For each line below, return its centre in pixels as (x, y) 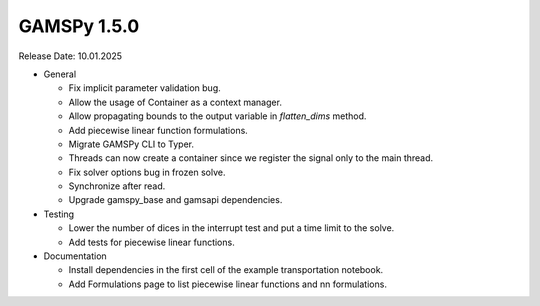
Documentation (75, 256)
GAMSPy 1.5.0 (79, 26)
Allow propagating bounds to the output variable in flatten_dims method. (217, 116)
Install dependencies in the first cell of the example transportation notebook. (226, 270)
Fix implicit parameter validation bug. (145, 88)
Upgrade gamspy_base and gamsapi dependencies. (175, 200)
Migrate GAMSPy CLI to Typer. (131, 144)
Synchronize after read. (117, 186)
